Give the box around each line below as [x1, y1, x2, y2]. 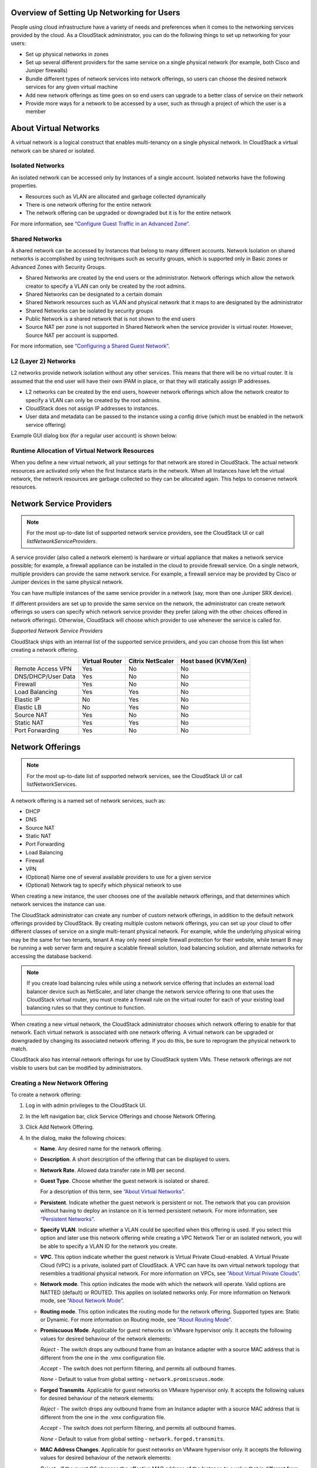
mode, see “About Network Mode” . [40, 1297, 124, 1304]
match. [11, 1045, 28, 1052]
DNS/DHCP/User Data [14, 672, 76, 681]
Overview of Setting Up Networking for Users [11, 8, 180, 18]
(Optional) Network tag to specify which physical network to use [25, 881, 182, 889]
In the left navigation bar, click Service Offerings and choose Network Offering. [25, 1113, 217, 1120]
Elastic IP [14, 696, 40, 704]
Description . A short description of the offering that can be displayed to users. [40, 1156, 231, 1163]
